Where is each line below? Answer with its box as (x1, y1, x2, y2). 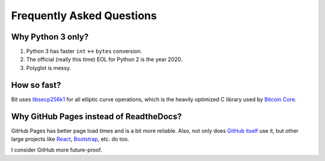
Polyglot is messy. (26, 64, 72, 71)
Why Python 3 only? (11, 32, 89, 42)
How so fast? (11, 80, 61, 90)
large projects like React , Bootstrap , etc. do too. (11, 135, 129, 143)
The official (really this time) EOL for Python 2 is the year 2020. (26, 56, 183, 63)
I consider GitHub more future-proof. (11, 147, 102, 154)
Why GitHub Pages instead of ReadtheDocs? (11, 111, 182, 121)
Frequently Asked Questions (11, 9, 157, 22)
